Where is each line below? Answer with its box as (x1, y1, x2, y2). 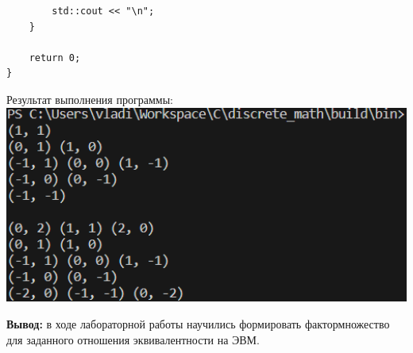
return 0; (29, 52, 81, 63)
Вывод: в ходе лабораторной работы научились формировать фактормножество (6, 315, 390, 332)
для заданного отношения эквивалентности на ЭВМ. (6, 331, 260, 347)
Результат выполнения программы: (6, 90, 173, 107)
